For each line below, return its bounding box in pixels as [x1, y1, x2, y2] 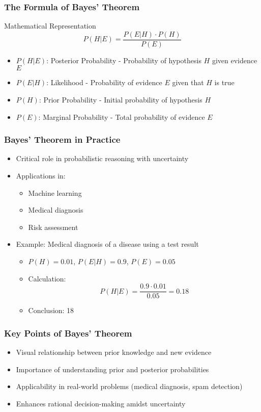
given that [172, 77, 204, 88]
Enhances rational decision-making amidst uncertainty [16, 398, 186, 408]
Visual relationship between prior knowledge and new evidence [16, 347, 212, 357]
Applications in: [16, 170, 66, 181]
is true [214, 77, 235, 88]
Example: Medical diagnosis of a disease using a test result [16, 239, 199, 249]
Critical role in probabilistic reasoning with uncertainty [16, 153, 189, 164]
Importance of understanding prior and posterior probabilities [16, 364, 209, 374]
